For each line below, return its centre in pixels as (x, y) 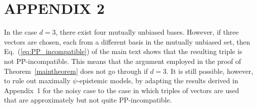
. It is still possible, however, (210, 71)
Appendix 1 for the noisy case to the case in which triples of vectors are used (122, 90)
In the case (21, 32)
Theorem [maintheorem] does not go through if (76, 71)
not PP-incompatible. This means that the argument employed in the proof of (123, 61)
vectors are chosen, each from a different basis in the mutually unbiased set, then (127, 41)
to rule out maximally (37, 81)
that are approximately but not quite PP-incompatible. (88, 100)
